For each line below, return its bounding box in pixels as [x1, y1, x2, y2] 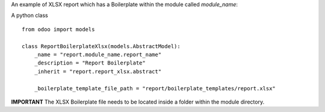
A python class [11, 12, 48, 19]
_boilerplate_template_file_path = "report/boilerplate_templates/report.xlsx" [34, 85, 276, 92]
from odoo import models [22, 26, 95, 33]
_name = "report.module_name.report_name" [34, 51, 162, 58]
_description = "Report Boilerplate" [34, 60, 146, 66]
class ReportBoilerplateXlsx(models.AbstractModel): [22, 43, 181, 49]
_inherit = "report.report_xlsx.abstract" [34, 68, 162, 75]
